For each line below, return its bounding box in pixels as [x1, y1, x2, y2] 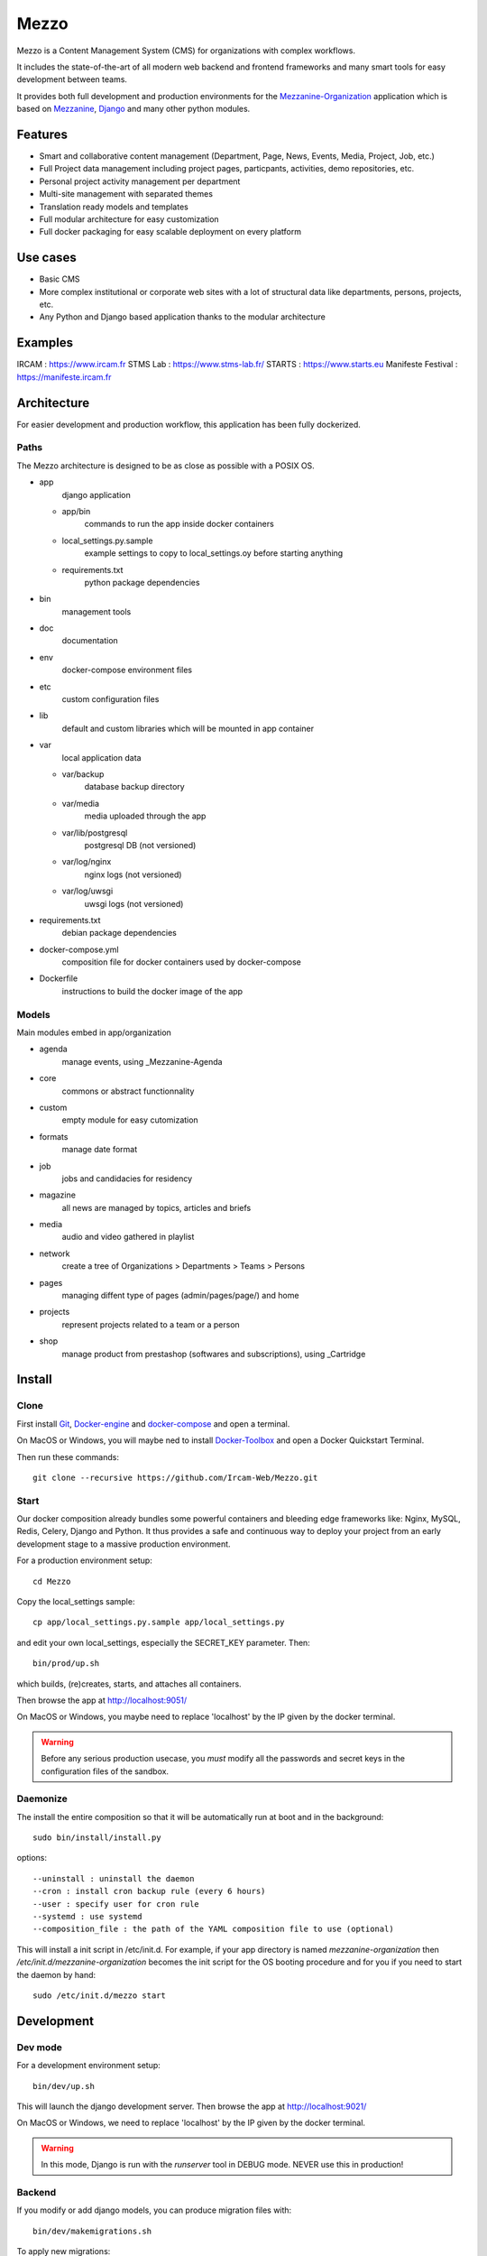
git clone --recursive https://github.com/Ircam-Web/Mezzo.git [32, 1472, 318, 1483]
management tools [61, 606, 132, 617]
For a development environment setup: [16, 2060, 161, 2071]
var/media [61, 798, 99, 809]
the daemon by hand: [16, 1969, 96, 1980]
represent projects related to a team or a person [61, 1318, 241, 1330]
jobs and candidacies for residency [61, 1173, 193, 1184]
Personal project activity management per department [39, 176, 241, 187]
